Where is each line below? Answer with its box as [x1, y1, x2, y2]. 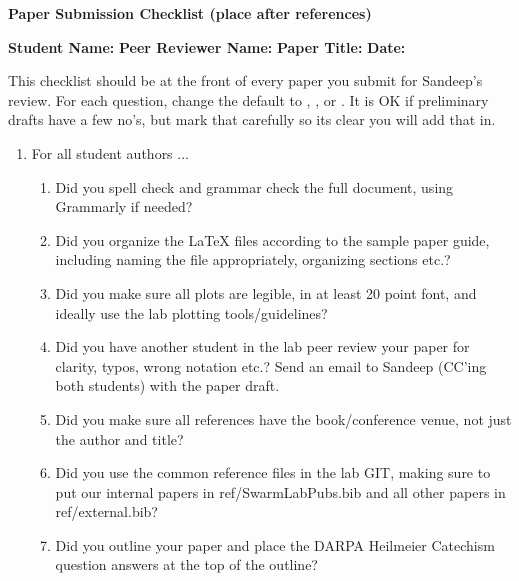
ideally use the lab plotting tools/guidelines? [55, 302, 328, 323]
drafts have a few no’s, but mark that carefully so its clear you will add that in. [8, 109, 496, 130]
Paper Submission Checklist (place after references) [8, 3, 372, 23]
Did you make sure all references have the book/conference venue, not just [55, 408, 512, 429]
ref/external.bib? [55, 501, 158, 522]
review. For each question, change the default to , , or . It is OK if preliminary [8, 89, 489, 110]
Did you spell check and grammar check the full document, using [55, 176, 454, 197]
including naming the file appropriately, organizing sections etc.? [55, 249, 451, 270]
